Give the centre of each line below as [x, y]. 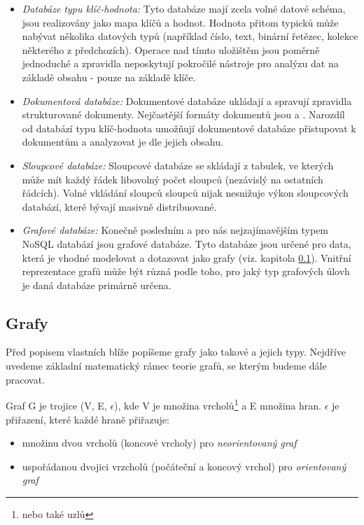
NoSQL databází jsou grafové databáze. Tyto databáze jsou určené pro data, [187, 243]
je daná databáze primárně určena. [97, 285]
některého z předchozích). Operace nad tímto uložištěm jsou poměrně [171, 49]
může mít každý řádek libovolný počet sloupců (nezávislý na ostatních [173, 179]
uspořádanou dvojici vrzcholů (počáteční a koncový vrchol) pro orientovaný [184, 466]
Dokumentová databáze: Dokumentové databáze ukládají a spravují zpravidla [187, 100]
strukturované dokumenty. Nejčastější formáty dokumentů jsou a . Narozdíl [183, 114]
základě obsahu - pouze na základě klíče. [109, 77]
